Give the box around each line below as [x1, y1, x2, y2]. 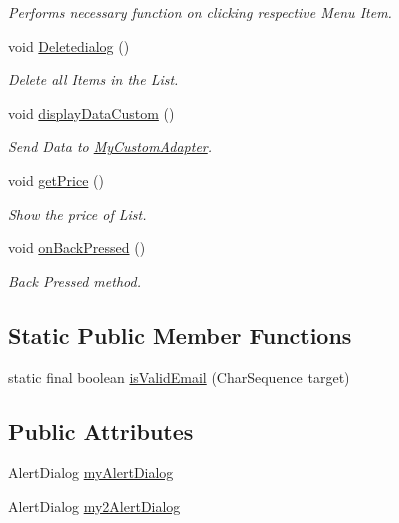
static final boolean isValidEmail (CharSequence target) [8, 366, 350, 387]
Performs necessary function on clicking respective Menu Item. [8, 2, 392, 22]
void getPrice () [8, 169, 104, 190]
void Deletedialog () [8, 35, 130, 56]
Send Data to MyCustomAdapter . [8, 136, 213, 157]
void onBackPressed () [8, 237, 146, 258]
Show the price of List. [8, 203, 147, 224]
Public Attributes [8, 415, 194, 446]
